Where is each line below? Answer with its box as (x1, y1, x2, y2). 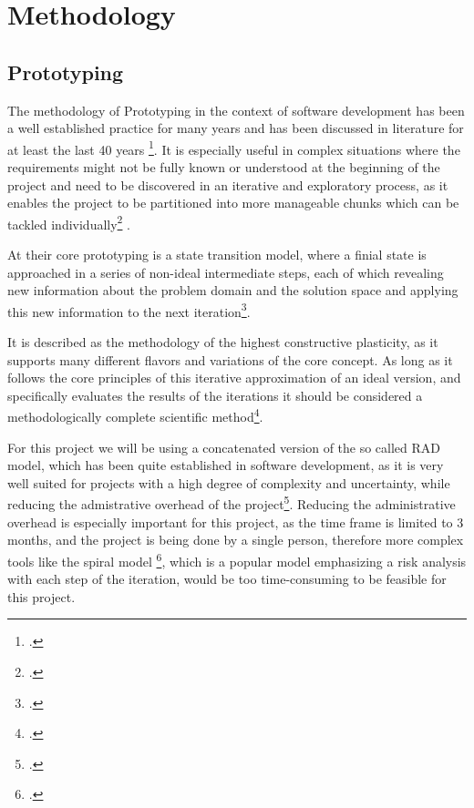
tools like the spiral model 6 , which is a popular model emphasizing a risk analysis (7, 548, 467, 570)
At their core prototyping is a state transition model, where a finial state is (7, 245, 427, 264)
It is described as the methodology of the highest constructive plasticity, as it (7, 332, 438, 352)
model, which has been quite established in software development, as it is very (7, 455, 444, 475)
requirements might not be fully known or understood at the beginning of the (7, 158, 440, 177)
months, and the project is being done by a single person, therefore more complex (7, 530, 464, 549)
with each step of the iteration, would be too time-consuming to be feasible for (7, 569, 447, 588)
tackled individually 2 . (7, 211, 131, 233)
